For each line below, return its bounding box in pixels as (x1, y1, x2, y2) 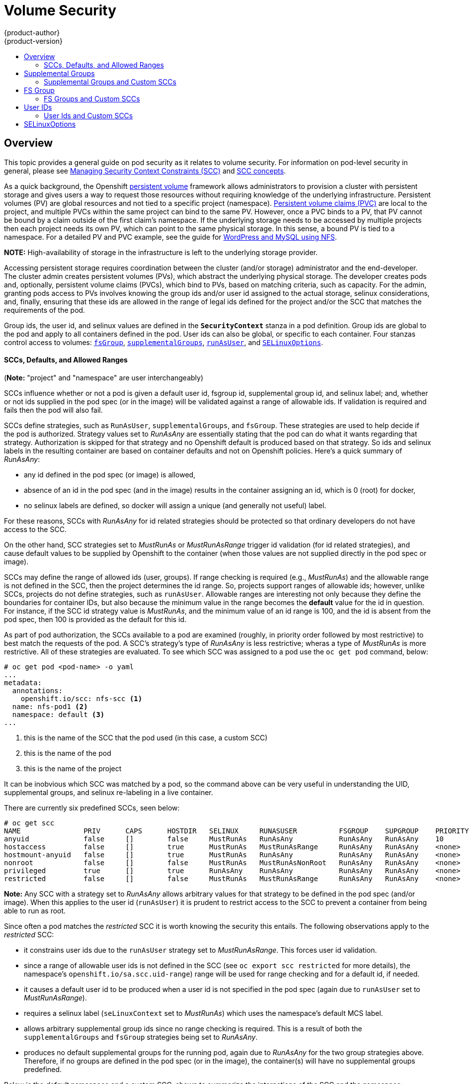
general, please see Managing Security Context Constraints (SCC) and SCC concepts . (4, 166, 286, 175)
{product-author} (4, 28, 60, 37)
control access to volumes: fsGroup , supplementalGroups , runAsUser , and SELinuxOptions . (4, 338, 323, 347)
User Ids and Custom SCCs (44, 111, 133, 120)
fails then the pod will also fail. (4, 405, 103, 414)
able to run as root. (4, 906, 66, 915)
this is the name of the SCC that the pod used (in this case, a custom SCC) (24, 733, 268, 742)
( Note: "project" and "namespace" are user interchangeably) (4, 373, 204, 382)
